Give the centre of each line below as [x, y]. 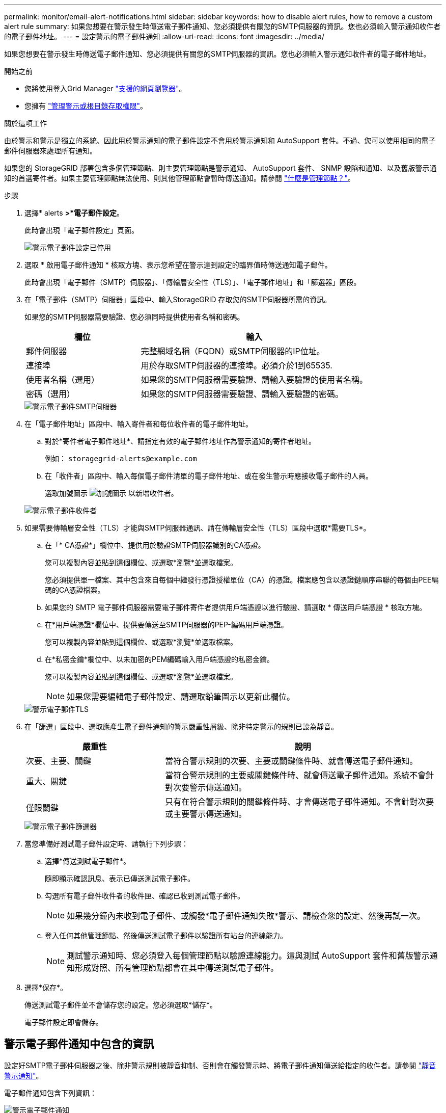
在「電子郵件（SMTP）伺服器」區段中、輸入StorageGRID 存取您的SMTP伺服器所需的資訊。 [178, 299]
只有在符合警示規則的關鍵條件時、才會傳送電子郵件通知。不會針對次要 [300, 802]
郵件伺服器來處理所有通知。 [50, 151]
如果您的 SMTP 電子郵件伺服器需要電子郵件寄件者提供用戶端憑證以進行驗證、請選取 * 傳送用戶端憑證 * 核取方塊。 [236, 607]
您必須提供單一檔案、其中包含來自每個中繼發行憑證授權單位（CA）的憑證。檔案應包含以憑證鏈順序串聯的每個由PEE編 [242, 580]
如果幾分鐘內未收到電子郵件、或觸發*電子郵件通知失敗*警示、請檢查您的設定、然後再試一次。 [246, 916]
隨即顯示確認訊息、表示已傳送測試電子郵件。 [120, 878]
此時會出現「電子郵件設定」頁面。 [81, 230]
